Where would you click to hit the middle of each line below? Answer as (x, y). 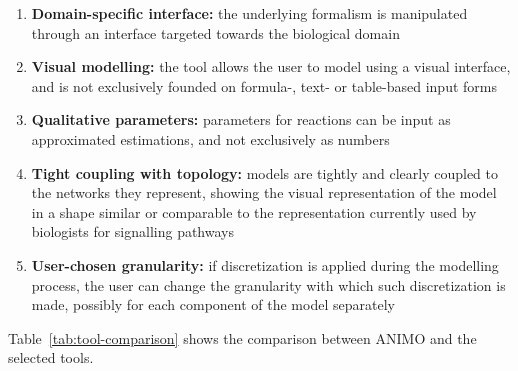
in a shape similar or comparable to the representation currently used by (254, 211)
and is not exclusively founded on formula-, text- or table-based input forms (264, 85)
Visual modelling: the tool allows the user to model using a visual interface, (271, 66)
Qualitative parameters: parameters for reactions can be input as (241, 119)
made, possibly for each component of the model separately (213, 304)
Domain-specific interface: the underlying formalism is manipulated (249, 13)
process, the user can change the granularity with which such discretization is (268, 284)
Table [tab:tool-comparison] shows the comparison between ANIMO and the (242, 337)
